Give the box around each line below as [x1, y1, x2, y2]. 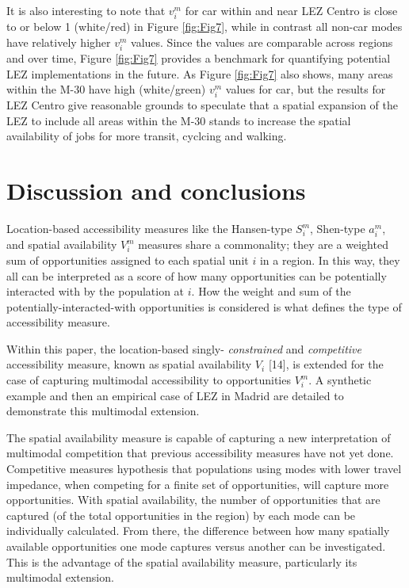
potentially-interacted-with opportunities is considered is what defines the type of [6, 298, 402, 315]
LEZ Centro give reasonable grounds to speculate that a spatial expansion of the [6, 97, 399, 113]
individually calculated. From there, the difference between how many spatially [6, 522, 390, 539]
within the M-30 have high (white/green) [6, 81, 206, 97]
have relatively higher [6, 33, 111, 50]
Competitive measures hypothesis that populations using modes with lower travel [6, 460, 402, 477]
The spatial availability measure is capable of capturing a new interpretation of [6, 429, 391, 445]
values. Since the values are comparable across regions [131, 33, 393, 50]
